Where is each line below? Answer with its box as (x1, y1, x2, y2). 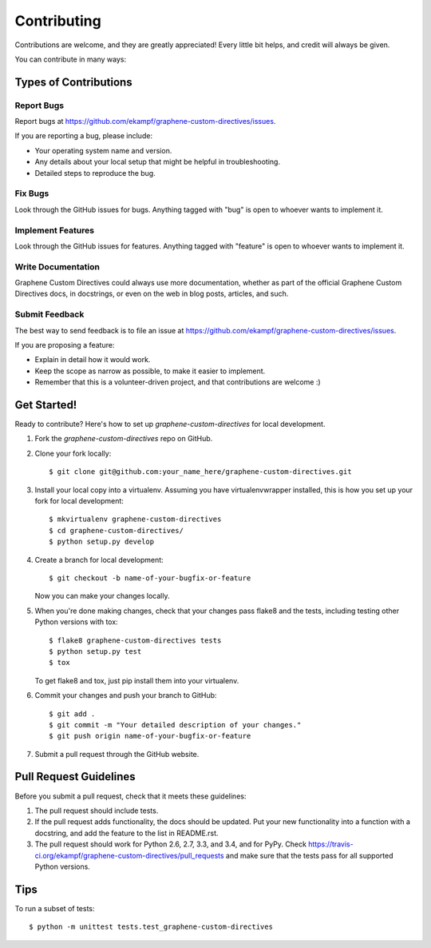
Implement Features (14, 225, 95, 236)
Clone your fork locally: (34, 448, 112, 458)
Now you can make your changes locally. (34, 592, 170, 601)
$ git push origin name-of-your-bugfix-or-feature (49, 731, 251, 741)
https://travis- (308, 839, 354, 849)
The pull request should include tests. (34, 806, 159, 815)
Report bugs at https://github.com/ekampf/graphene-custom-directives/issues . (14, 117, 276, 126)
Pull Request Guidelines (14, 770, 136, 783)
